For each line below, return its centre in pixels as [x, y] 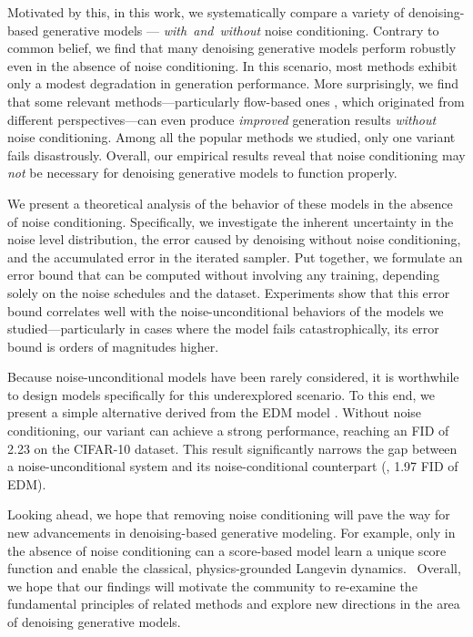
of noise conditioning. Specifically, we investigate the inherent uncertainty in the [231, 221]
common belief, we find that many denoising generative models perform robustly [232, 48]
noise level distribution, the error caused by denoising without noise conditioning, [234, 239]
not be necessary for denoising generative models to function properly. [202, 173]
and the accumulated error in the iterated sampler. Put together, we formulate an [235, 257]
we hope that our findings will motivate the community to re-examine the [212, 586]
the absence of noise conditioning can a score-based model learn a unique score [227, 550]
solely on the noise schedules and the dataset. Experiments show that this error [229, 292]
